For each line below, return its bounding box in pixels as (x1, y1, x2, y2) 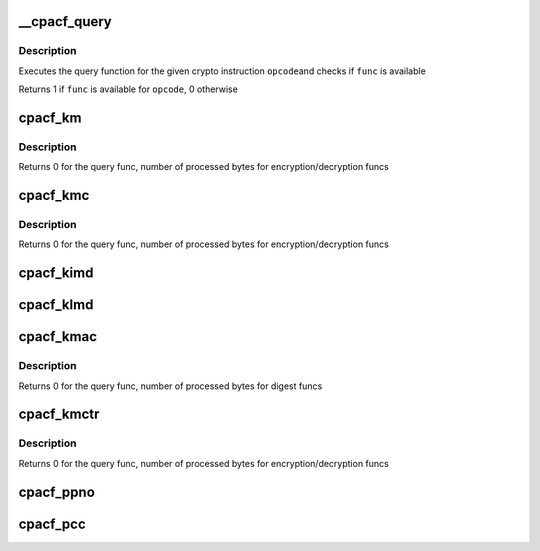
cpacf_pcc (18, 515, 87, 532)
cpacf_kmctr (18, 406, 100, 423)
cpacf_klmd (18, 296, 94, 314)
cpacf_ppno (18, 483, 95, 500)
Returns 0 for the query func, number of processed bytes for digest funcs (18, 380, 323, 392)
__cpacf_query (18, 13, 112, 30)
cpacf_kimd (18, 265, 94, 282)
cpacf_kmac (18, 328, 98, 345)
